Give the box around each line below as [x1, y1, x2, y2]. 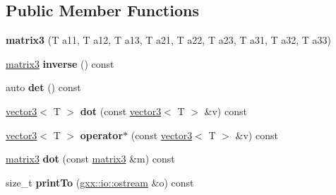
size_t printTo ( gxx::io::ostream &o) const [6, 175, 194, 189]
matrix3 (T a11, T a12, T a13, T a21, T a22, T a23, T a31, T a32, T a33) [6, 32, 332, 47]
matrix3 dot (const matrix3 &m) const [6, 151, 175, 166]
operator [80, 127, 124, 142]
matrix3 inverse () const [6, 56, 114, 71]
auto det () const [6, 80, 81, 95]
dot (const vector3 [80, 103, 162, 118]
